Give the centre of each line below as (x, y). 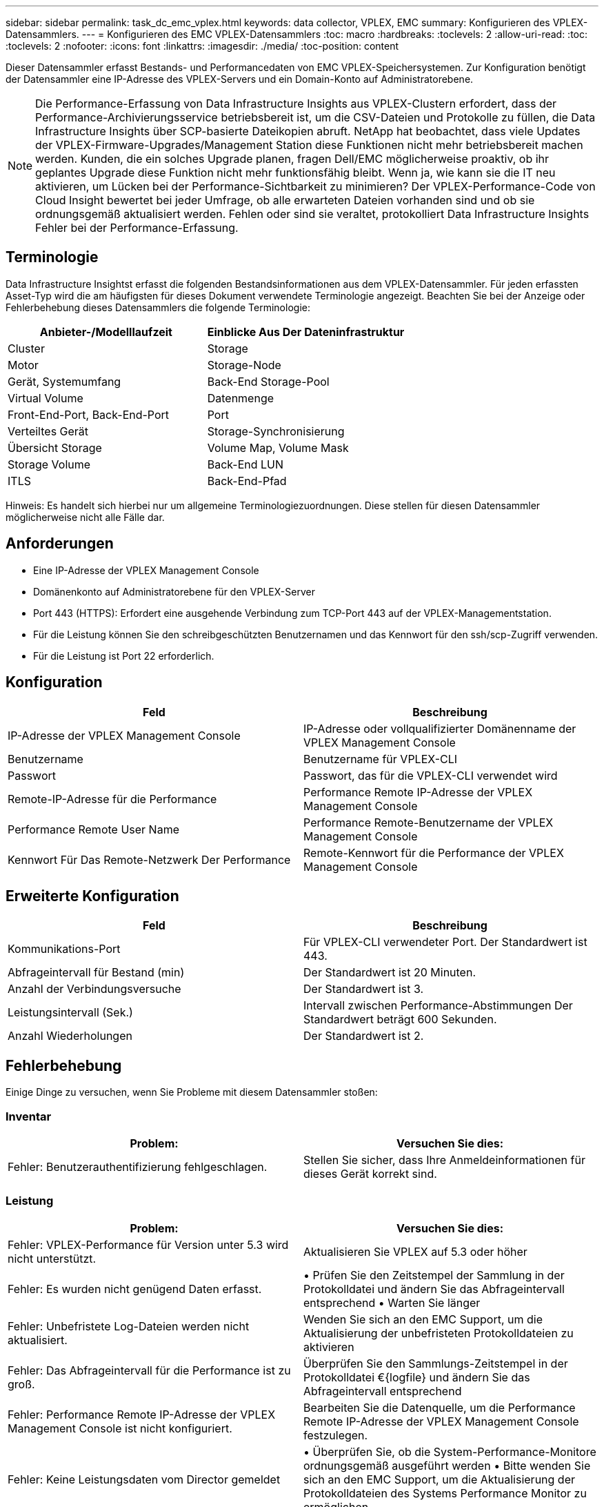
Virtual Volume (46, 398)
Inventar (29, 1116)
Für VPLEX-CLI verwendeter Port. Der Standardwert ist (445, 942)
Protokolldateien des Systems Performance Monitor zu (445, 1493)
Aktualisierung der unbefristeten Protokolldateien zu (439, 1333)
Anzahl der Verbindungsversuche (94, 989)
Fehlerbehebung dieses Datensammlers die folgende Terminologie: (158, 307)
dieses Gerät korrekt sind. (370, 1173)
